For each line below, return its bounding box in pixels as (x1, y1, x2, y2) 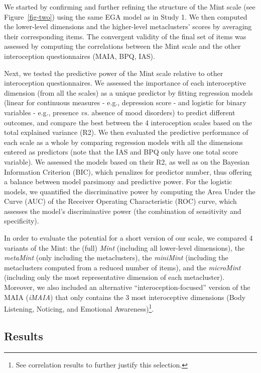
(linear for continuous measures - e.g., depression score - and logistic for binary (4, 97, 246, 108)
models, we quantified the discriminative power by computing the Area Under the (4, 186, 255, 196)
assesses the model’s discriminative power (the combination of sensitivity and (4, 205, 241, 216)
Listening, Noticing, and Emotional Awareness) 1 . (4, 302, 154, 314)
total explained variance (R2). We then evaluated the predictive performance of (4, 127, 248, 137)
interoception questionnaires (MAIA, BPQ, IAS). (4, 50, 155, 61)
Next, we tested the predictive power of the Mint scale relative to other (4, 67, 223, 78)
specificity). (4, 215, 39, 226)
